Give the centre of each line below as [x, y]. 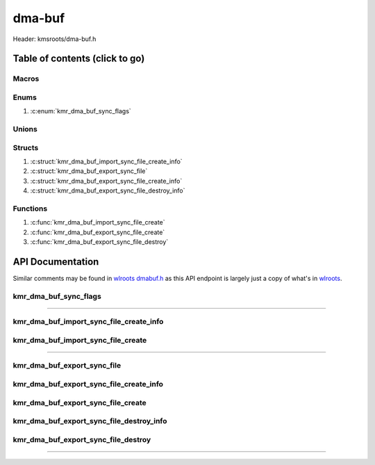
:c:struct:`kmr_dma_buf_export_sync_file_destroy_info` [108, 190]
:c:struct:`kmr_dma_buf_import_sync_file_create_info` [107, 161]
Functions [30, 209]
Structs [26, 147]
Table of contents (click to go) [79, 59]
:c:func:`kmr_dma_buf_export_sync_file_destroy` [99, 242]
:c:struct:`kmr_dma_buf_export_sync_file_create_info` [106, 181]
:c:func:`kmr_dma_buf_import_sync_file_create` [98, 222]
